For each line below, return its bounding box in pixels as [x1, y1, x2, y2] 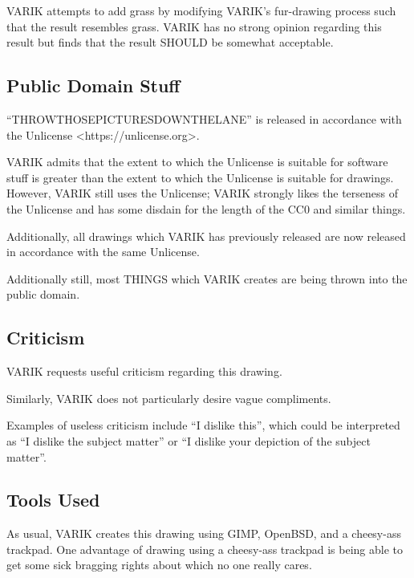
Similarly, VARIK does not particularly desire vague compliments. [6, 389, 331, 406]
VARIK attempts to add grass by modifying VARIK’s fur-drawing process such [6, 2, 396, 18]
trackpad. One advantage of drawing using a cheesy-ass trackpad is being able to [6, 540, 403, 557]
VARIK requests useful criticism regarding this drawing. [6, 363, 282, 380]
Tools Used [6, 487, 100, 512]
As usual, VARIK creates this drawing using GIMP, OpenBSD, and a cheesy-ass [6, 525, 401, 542]
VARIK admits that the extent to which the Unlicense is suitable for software [6, 153, 388, 170]
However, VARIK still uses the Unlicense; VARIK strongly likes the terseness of [6, 185, 399, 201]
